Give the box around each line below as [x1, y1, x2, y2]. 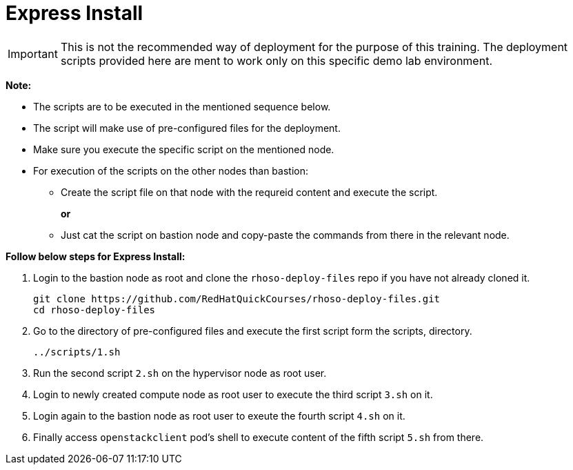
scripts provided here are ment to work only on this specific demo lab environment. [60, 53, 492, 68]
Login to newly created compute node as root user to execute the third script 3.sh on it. [33, 388, 433, 400]
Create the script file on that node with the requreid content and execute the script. [61, 186, 438, 198]
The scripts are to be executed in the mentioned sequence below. [33, 100, 331, 112]
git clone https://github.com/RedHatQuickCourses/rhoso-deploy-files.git [33, 293, 441, 304]
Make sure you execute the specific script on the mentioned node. [33, 143, 334, 155]
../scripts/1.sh [33, 346, 121, 358]
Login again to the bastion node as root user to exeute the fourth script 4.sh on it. [33, 409, 405, 422]
